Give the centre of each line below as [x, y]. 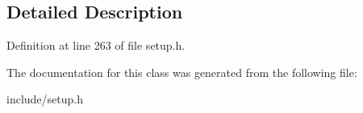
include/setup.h [45, 99]
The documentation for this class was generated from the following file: [182, 72]
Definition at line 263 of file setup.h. [96, 45]
